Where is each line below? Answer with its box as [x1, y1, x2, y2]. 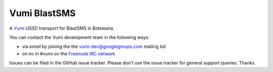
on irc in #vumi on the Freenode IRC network [22, 50, 116, 56]
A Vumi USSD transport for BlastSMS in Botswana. [9, 25, 115, 31]
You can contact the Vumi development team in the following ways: [9, 34, 150, 40]
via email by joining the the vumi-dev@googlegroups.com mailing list [22, 43, 166, 50]
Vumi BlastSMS [9, 8, 76, 19]
